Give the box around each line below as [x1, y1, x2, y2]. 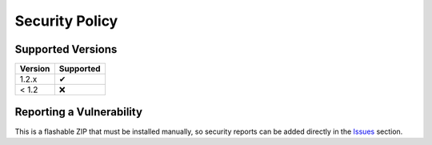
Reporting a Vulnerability [14, 105, 143, 119]
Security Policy [14, 12, 118, 30]
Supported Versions [14, 42, 118, 56]
